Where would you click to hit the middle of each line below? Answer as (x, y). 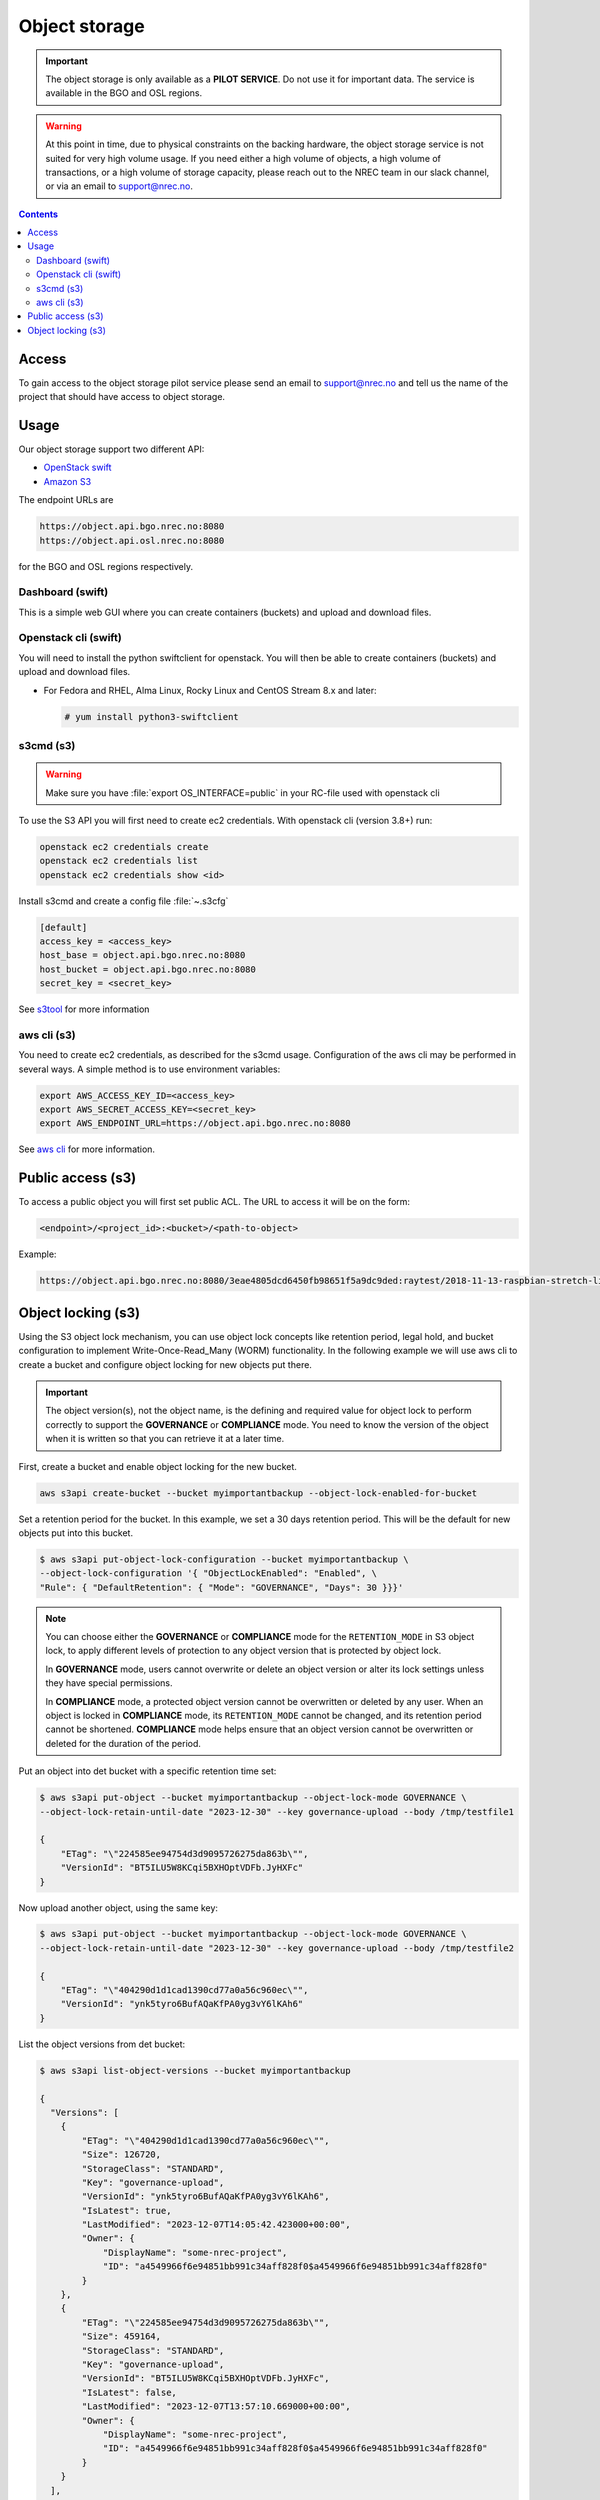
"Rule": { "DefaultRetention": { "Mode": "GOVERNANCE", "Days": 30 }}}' (221, 1587)
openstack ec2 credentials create (124, 846)
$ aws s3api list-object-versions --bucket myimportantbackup (195, 2070)
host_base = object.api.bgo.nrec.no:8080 (142, 955)
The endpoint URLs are (66, 500)
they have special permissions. (109, 1683)
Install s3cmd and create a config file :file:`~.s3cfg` (123, 901)
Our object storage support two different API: (111, 449)
